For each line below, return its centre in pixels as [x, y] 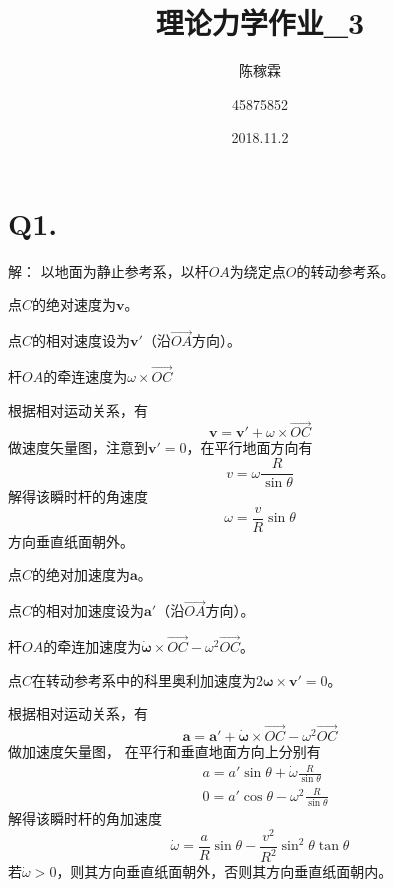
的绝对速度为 [74, 304]
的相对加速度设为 [88, 610]
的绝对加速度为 [81, 574]
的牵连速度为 [85, 376]
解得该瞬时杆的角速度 [78, 496]
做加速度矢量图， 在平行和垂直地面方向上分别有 [164, 751]
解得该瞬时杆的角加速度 [85, 818]
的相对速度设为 [81, 340]
